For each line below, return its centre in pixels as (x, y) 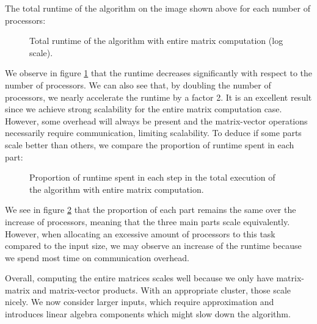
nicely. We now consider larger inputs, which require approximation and (140, 302)
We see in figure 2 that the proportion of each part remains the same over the (151, 210)
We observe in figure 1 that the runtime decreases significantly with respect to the (158, 73)
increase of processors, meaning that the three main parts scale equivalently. (148, 221)
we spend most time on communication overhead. (97, 257)
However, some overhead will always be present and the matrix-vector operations (156, 121)
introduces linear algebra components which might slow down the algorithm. (148, 314)
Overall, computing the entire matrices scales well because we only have (139, 278)
